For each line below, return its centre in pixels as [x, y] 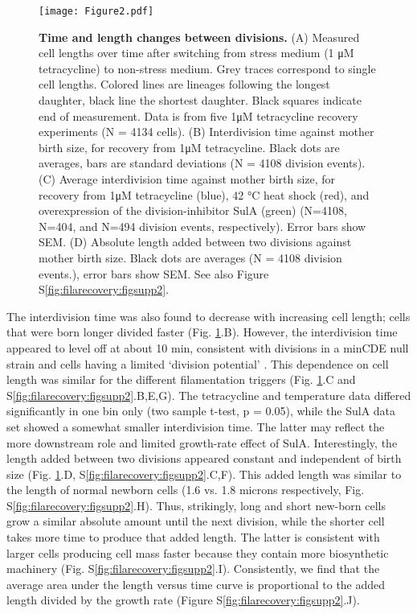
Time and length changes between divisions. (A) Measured [199, 37]
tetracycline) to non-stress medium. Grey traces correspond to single [207, 68]
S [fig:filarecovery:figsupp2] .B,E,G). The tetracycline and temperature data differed [209, 395]
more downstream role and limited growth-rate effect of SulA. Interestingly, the [202, 442]
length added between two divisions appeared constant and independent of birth [204, 458]
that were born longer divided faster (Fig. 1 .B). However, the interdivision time [202, 332]
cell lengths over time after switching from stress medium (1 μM [196, 53]
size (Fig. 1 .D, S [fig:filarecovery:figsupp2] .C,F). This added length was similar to [204, 474]
